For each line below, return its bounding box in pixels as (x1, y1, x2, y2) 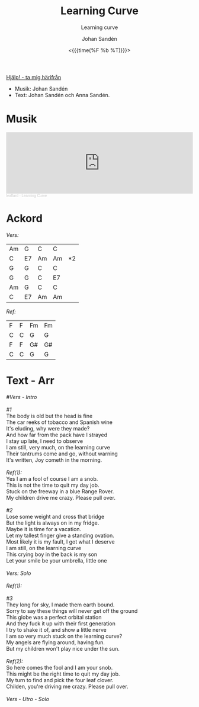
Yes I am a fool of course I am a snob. (6, 475, 98, 482)
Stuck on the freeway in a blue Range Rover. (6, 487, 114, 495)
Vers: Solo (6, 570, 31, 577)
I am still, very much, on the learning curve (6, 444, 111, 451)
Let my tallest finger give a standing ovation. (6, 532, 114, 539)
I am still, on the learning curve (6, 544, 82, 551)
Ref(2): (6, 657, 23, 664)
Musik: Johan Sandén (14, 85, 68, 92)
